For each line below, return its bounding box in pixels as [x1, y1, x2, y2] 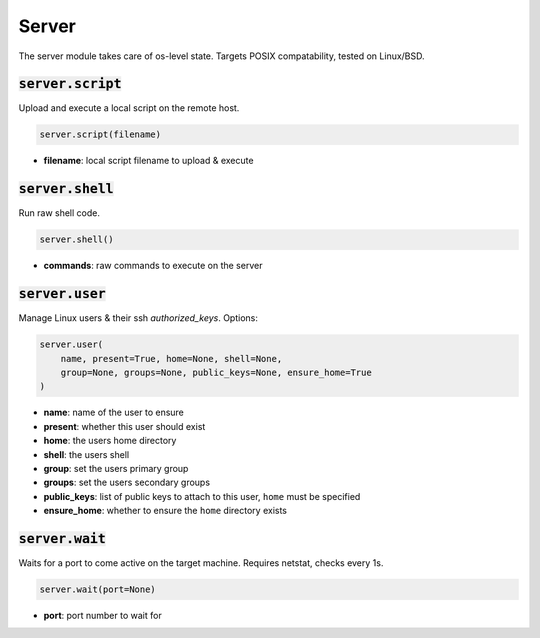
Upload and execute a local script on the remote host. [18, 102, 240, 114]
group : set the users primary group [43, 462, 189, 474]
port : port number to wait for [43, 609, 162, 621]
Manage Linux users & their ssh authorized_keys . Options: [18, 312, 259, 324]
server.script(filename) [39, 129, 162, 140]
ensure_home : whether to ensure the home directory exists [43, 505, 288, 517]
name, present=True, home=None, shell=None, [60, 353, 283, 364]
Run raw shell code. [18, 207, 100, 219]
